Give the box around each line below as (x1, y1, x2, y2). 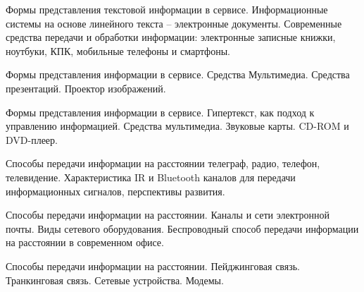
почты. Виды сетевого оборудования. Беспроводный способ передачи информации (6, 221, 359, 236)
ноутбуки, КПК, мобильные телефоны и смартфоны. (6, 43, 230, 58)
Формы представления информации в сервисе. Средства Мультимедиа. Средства (6, 67, 350, 82)
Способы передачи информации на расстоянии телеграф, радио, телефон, (6, 156, 320, 171)
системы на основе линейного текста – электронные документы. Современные (6, 16, 342, 30)
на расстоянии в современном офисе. (6, 235, 164, 250)
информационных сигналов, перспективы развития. (6, 183, 225, 198)
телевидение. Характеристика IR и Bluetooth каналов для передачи (6, 169, 296, 184)
